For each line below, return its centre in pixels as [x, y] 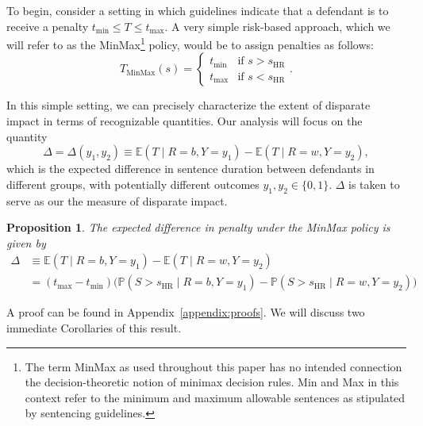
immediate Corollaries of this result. [94, 328]
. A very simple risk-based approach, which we [277, 26]
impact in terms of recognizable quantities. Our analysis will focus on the [185, 121]
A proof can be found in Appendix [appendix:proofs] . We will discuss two [186, 312]
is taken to [374, 184]
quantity [27, 136]
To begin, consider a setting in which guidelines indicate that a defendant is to [198, 10]
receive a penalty [48, 26]
